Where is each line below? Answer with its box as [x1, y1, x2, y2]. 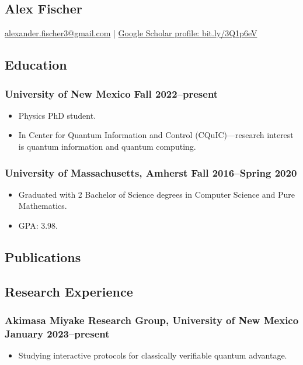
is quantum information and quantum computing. [18, 140, 196, 152]
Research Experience [5, 282, 133, 300]
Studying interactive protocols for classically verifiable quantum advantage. [18, 349, 287, 361]
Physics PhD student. [18, 109, 96, 121]
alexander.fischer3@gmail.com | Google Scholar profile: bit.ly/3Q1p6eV [5, 27, 257, 39]
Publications [5, 247, 81, 266]
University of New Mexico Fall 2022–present [5, 86, 218, 101]
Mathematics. [18, 199, 67, 212]
